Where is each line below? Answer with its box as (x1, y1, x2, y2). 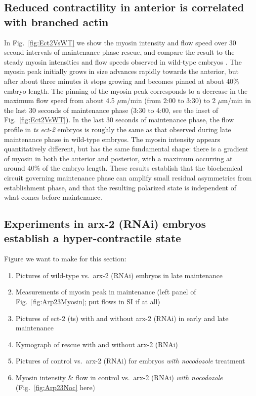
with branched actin (4, 14, 109, 29)
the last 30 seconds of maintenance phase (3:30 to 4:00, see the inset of (4, 105, 218, 115)
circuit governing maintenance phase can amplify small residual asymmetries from (4, 172, 252, 182)
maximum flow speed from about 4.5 (4, 95, 115, 106)
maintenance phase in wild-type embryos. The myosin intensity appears (4, 134, 220, 144)
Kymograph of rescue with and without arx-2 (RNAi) (15, 339, 178, 349)
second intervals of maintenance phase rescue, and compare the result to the (4, 47, 235, 57)
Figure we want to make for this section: (4, 253, 127, 264)
